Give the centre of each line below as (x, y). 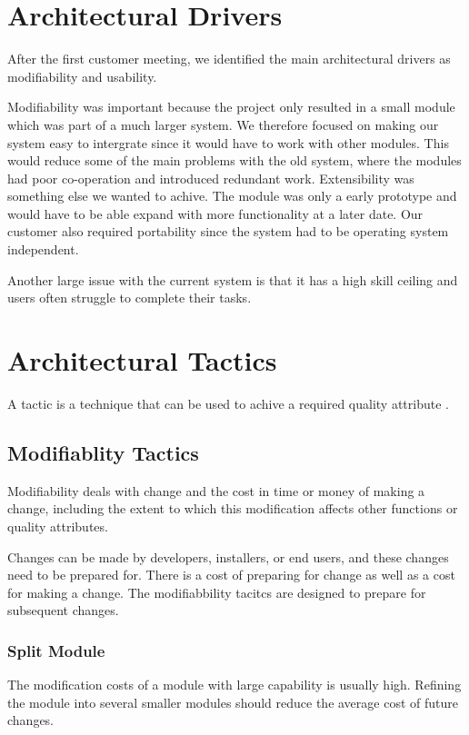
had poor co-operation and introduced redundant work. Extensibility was (211, 178)
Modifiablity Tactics (103, 452)
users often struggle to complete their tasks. (130, 298)
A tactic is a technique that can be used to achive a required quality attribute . (228, 403)
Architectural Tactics (142, 360)
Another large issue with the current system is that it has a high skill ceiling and (233, 279)
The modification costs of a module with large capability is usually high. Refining (234, 685)
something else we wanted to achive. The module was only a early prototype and (232, 196)
